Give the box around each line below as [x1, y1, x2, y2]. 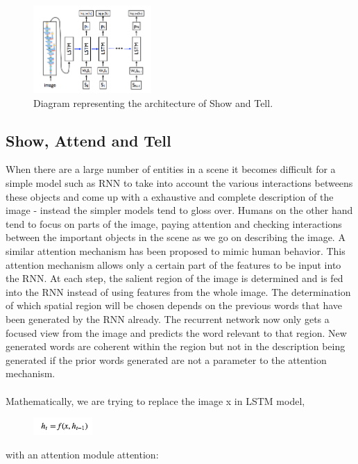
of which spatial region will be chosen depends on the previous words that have [6, 298, 343, 313]
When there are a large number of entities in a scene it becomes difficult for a [6, 162, 336, 176]
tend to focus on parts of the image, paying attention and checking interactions [6, 216, 342, 231]
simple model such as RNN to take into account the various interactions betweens [6, 176, 353, 190]
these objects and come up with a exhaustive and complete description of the [6, 189, 334, 204]
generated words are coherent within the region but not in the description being [6, 339, 346, 354]
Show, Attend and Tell [6, 129, 171, 151]
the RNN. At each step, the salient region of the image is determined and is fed [6, 271, 343, 285]
